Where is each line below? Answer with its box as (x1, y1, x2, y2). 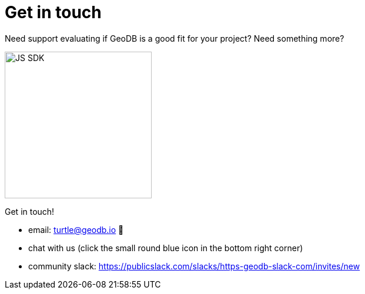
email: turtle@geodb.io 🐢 (28, 224, 124, 235)
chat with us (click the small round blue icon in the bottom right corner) (28, 242, 303, 253)
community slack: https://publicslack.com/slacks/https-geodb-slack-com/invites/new (28, 261, 360, 271)
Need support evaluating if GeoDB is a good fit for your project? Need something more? (5, 33, 344, 43)
